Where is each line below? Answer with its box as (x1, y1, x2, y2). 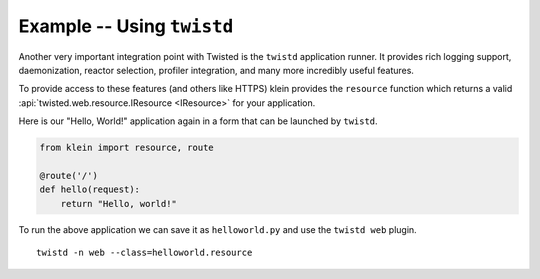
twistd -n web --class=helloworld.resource (36, 247, 253, 259)
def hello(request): (39, 184, 140, 195)
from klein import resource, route (39, 142, 214, 154)
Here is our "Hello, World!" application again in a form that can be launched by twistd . (18, 115, 379, 127)
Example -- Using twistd (18, 15, 234, 37)
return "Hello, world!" (60, 198, 177, 209)
